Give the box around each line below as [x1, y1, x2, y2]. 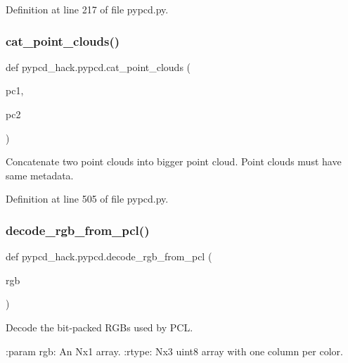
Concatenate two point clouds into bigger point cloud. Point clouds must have [6, 154, 342, 169]
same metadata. [6, 167, 74, 182]
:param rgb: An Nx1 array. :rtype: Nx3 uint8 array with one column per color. [6, 343, 343, 358]
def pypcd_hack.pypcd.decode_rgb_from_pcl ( [6, 249, 212, 264]
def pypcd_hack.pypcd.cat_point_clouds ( [6, 59, 191, 74]
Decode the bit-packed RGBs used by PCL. [6, 319, 193, 334]
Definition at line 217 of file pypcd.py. [6, 2, 169, 16]
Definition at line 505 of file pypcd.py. [6, 191, 169, 206]
